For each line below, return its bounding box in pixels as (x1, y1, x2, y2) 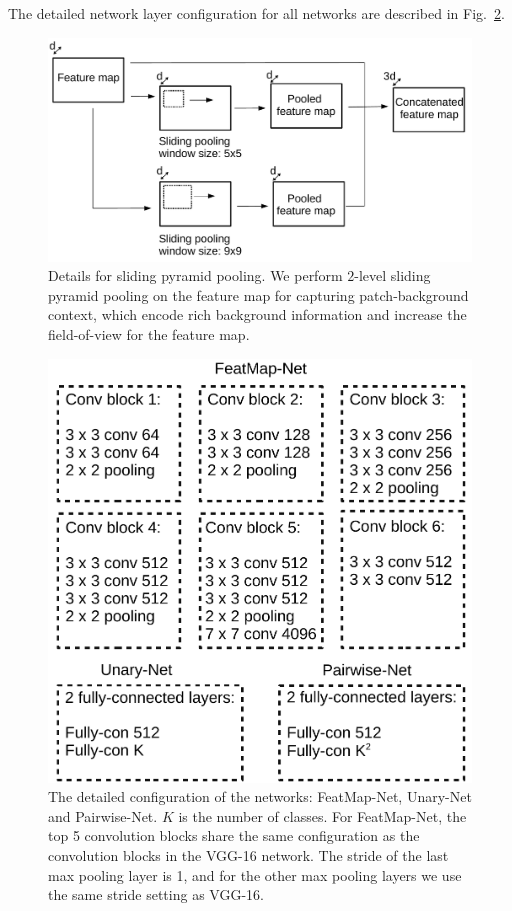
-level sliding (354, 265, 431, 286)
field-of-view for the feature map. (48, 323, 250, 344)
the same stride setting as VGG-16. (48, 884, 264, 905)
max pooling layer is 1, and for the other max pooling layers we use (48, 864, 462, 885)
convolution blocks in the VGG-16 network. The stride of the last (48, 844, 449, 865)
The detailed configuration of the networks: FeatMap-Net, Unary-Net (48, 786, 472, 807)
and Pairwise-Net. (48, 805, 158, 826)
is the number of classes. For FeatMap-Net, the (178, 805, 467, 826)
